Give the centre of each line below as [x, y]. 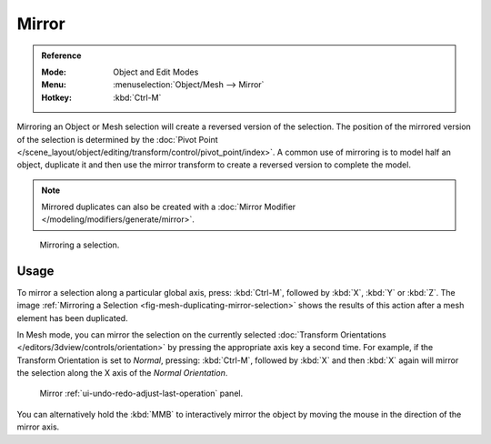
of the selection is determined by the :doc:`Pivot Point [117, 139]
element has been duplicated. [72, 318]
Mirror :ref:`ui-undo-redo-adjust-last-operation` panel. [141, 394]
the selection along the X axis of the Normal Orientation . [122, 373]
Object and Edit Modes [156, 72]
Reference [61, 55]
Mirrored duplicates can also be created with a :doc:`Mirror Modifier [169, 207]
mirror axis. [38, 427]
